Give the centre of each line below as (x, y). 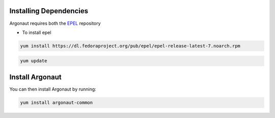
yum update (34, 61)
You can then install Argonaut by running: (53, 89)
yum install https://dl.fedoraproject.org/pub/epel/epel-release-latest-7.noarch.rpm (130, 46)
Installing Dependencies (49, 11)
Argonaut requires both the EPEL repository (55, 23)
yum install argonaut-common (57, 102)
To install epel (37, 32)
